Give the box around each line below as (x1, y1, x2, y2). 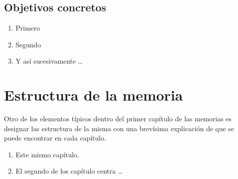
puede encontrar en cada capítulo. (4, 133, 106, 143)
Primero (15, 23, 40, 33)
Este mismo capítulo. (15, 149, 79, 159)
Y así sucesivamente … (15, 56, 83, 66)
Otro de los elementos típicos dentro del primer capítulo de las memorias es (4, 113, 232, 124)
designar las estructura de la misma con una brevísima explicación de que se (4, 123, 234, 133)
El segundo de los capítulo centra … (15, 166, 123, 176)
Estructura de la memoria (4, 85, 183, 105)
